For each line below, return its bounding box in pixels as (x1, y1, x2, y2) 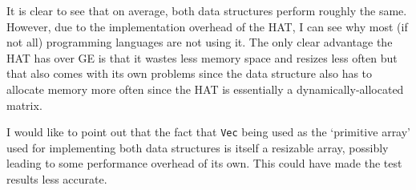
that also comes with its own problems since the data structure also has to (6, 65, 373, 82)
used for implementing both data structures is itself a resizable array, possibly (6, 139, 389, 156)
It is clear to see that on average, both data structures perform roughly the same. (6, 2, 407, 18)
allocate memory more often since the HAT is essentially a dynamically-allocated (6, 80, 404, 97)
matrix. (6, 96, 42, 113)
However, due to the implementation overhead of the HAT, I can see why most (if (6, 18, 408, 34)
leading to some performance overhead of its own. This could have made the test (6, 155, 402, 172)
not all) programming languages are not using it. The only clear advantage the (6, 34, 393, 51)
